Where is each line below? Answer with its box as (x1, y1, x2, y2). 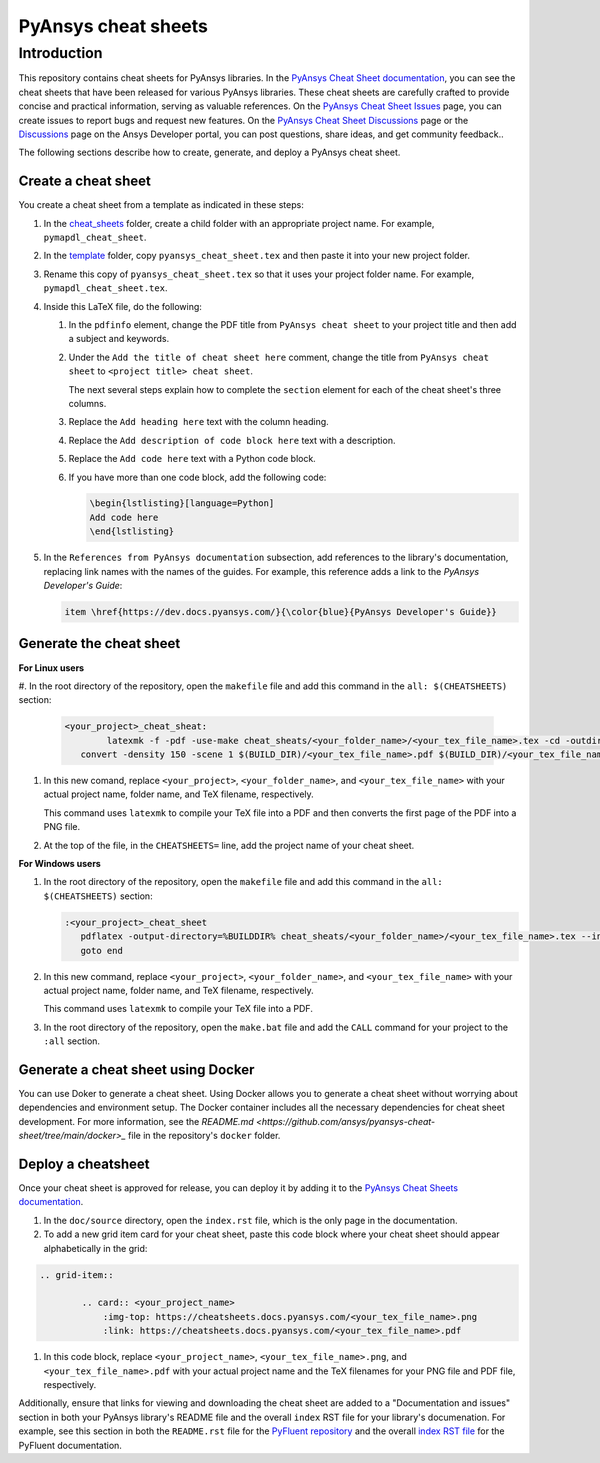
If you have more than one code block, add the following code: (68, 471, 327, 483)
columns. (68, 397, 107, 409)
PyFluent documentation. (18, 1439, 122, 1451)
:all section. (43, 1035, 100, 1047)
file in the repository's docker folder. (128, 1130, 281, 1142)
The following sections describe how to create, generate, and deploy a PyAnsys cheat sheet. (18, 146, 401, 159)
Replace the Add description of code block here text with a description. (68, 434, 396, 446)
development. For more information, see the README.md (18, 1115, 254, 1127)
